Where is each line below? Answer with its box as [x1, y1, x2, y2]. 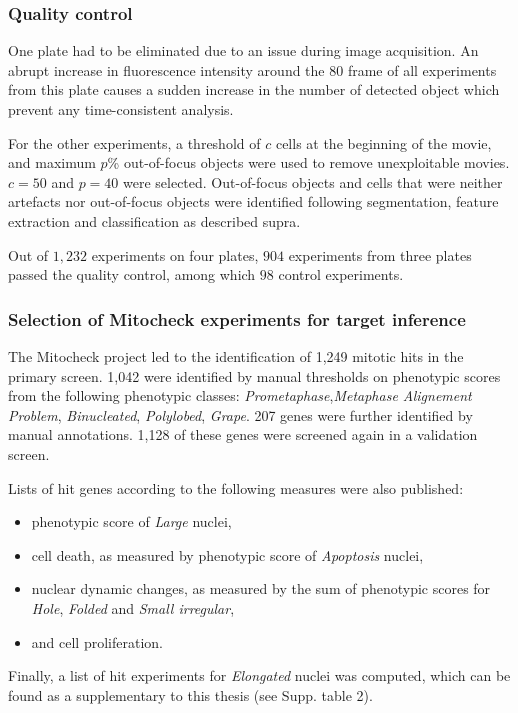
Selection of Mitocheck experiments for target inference [8, 306, 466, 331]
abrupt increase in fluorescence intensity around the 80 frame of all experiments [8, 59, 497, 80]
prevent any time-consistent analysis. [8, 99, 234, 119]
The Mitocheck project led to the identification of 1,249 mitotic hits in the [8, 345, 464, 366]
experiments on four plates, [91, 244, 259, 265]
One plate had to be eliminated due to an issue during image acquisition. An [8, 40, 479, 61]
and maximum [8, 152, 96, 173]
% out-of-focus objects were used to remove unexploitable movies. [107, 152, 510, 173]
